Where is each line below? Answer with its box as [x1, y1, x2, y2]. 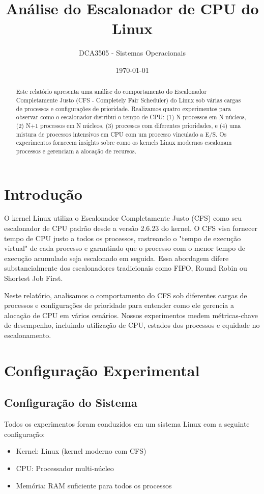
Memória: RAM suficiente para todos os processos [16, 480, 172, 490]
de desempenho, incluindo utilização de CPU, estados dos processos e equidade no [4, 320, 260, 330]
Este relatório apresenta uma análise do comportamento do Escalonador [16, 87, 207, 96]
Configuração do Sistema [4, 395, 137, 410]
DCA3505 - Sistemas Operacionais [78, 47, 186, 58]
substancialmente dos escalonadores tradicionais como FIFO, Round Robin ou [4, 263, 247, 273]
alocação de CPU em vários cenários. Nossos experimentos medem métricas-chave [4, 309, 258, 320]
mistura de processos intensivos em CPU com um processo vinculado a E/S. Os [16, 129, 227, 138]
